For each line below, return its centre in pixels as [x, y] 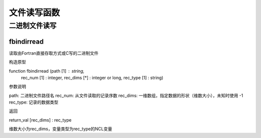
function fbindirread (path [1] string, [47, 71]
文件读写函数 [35, 13]
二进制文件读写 [33, 26]
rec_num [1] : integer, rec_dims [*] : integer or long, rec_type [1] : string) [92, 77]
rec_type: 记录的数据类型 [34, 102]
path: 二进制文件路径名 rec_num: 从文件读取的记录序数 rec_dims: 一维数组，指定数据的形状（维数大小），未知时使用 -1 [126, 95]
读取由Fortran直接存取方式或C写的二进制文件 [54, 53]
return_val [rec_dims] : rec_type [40, 120]
